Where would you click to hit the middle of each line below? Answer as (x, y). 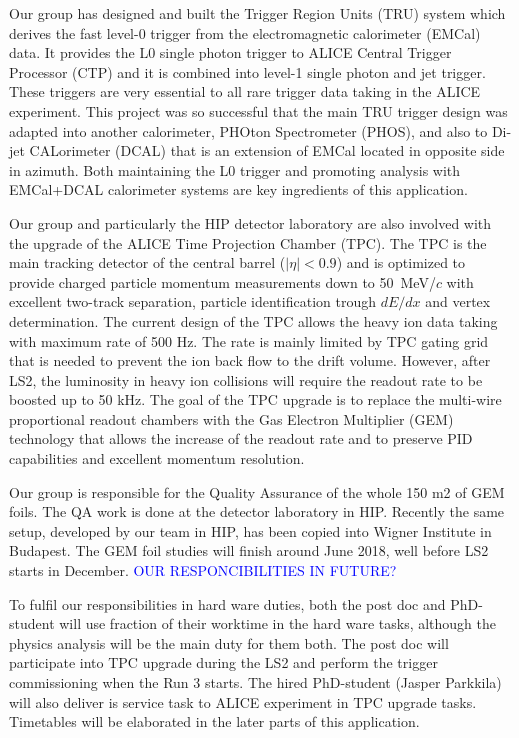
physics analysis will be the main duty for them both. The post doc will (229, 642)
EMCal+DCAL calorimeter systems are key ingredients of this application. (238, 189)
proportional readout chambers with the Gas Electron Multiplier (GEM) (231, 418)
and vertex (458, 301)
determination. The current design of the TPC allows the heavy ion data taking (253, 320)
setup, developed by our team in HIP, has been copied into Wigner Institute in (250, 530)
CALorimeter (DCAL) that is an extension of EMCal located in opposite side (267, 150)
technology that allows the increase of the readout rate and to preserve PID (241, 438)
